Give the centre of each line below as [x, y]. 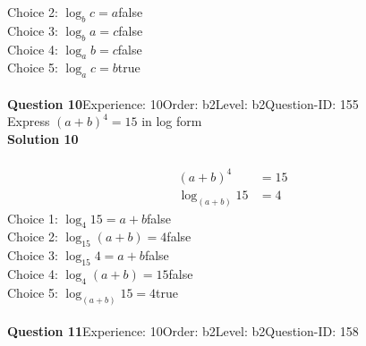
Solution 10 [43, 138]
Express [29, 121]
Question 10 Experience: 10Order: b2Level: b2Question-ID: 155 [183, 103]
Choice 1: [33, 218]
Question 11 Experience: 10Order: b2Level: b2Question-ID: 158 [183, 331]
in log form [172, 121]
